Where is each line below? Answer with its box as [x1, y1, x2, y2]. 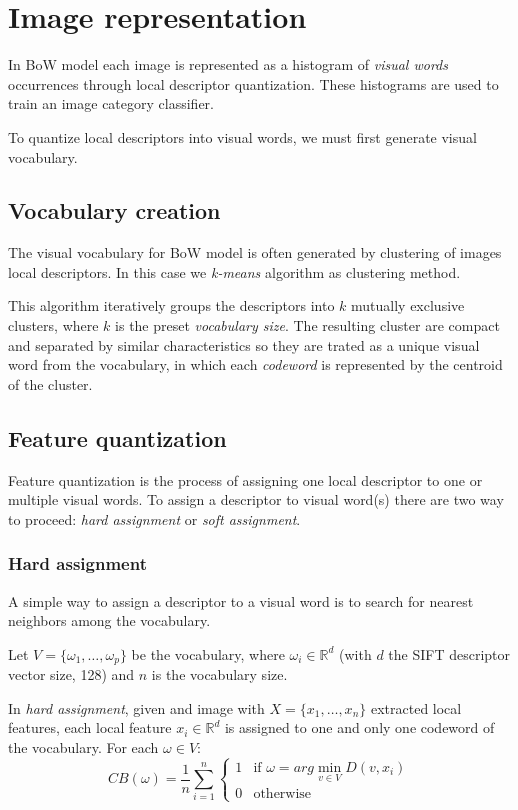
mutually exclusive [351, 295, 465, 316]
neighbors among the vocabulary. [8, 610, 211, 631]
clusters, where [8, 315, 99, 336]
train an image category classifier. [8, 93, 214, 114]
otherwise [253, 787, 312, 802]
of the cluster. [8, 373, 93, 394]
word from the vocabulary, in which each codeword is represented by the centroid [8, 354, 503, 375]
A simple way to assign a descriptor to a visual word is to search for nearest [8, 590, 474, 611]
